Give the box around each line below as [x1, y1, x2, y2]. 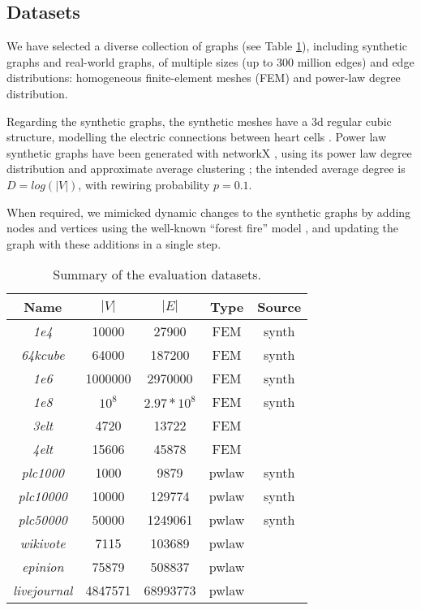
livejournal [13, 581, 73, 600]
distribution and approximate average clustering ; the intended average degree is [6, 160, 406, 177]
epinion [21, 557, 64, 577]
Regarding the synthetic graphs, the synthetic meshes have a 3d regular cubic [6, 112, 392, 129]
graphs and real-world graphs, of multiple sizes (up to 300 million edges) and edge [6, 53, 415, 70]
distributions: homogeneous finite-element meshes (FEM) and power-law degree [6, 69, 401, 86]
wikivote [19, 534, 66, 553]
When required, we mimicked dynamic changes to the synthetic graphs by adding [6, 203, 411, 220]
